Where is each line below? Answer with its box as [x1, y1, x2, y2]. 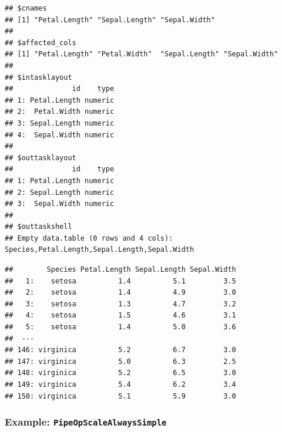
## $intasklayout [5, 73, 72, 82]
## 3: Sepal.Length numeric [5, 119, 115, 127]
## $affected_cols [5, 38, 76, 47]
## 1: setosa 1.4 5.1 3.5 [5, 276, 236, 285]
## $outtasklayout [5, 153, 76, 162]
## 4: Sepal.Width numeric [5, 130, 115, 139]
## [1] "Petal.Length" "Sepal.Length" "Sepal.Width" [5, 15, 215, 24]
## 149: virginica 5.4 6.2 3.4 [5, 380, 236, 389]
